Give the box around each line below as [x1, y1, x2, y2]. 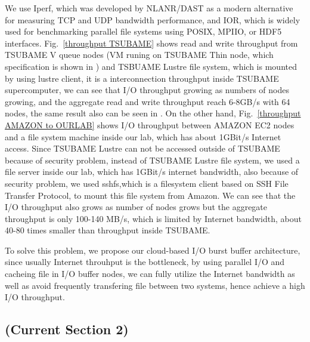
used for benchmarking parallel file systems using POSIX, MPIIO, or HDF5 [5, 25, 282, 38]
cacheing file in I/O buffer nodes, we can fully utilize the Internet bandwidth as [5, 267, 295, 280]
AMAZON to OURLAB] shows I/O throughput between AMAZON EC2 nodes [5, 118, 294, 131]
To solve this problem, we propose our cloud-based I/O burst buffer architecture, [5, 244, 300, 256]
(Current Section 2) [5, 320, 129, 338]
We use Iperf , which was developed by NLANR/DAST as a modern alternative [5, 2, 293, 14]
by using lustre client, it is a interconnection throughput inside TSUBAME [5, 72, 279, 84]
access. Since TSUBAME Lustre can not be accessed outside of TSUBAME [5, 142, 280, 155]
